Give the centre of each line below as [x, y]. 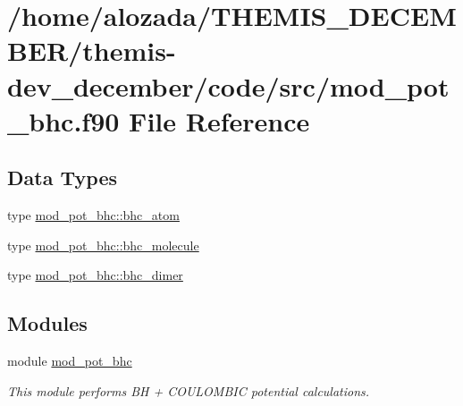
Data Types [62, 178]
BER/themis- [92, 51]
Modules [47, 323]
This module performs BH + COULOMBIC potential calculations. [189, 390]
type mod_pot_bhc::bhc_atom [93, 215]
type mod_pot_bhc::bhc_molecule [103, 245]
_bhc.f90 [63, 120]
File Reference [219, 120]
